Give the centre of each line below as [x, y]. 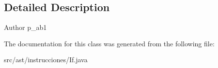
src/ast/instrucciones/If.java [46, 60]
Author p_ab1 [25, 27]
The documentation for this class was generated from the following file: [109, 43]
